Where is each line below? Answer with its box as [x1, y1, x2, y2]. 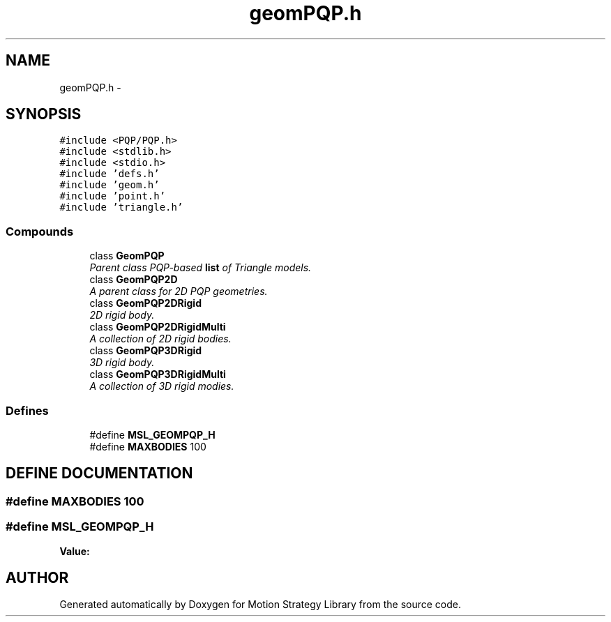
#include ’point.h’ [59, 190, 166, 202]
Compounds [6, 224, 74, 238]
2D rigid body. [89, 309, 155, 321]
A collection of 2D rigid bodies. [89, 333, 232, 345]
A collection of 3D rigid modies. [89, 380, 234, 393]
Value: [59, 545, 90, 557]
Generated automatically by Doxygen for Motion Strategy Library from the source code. [59, 598, 462, 611]
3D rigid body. [89, 356, 155, 369]
